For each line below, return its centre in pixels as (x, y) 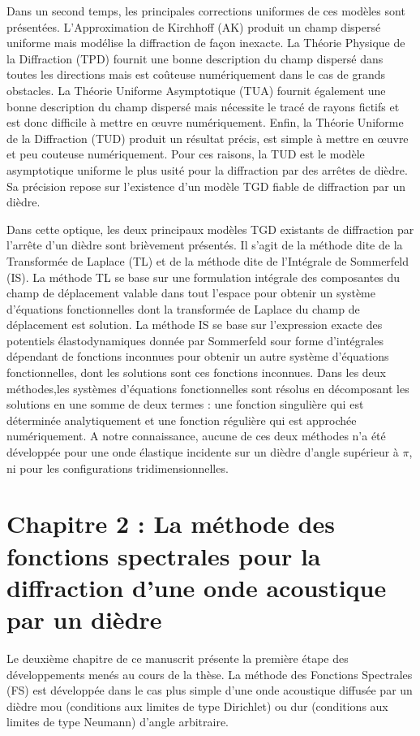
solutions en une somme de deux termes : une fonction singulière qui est (185, 404)
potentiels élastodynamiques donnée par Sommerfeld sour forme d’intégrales (195, 340)
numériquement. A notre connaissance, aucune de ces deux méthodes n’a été (196, 436)
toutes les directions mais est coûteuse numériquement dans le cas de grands (196, 74)
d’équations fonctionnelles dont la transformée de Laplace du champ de (183, 308)
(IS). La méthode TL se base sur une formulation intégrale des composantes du (204, 277)
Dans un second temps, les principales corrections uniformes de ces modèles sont (206, 11)
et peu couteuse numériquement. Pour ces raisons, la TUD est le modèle (186, 154)
